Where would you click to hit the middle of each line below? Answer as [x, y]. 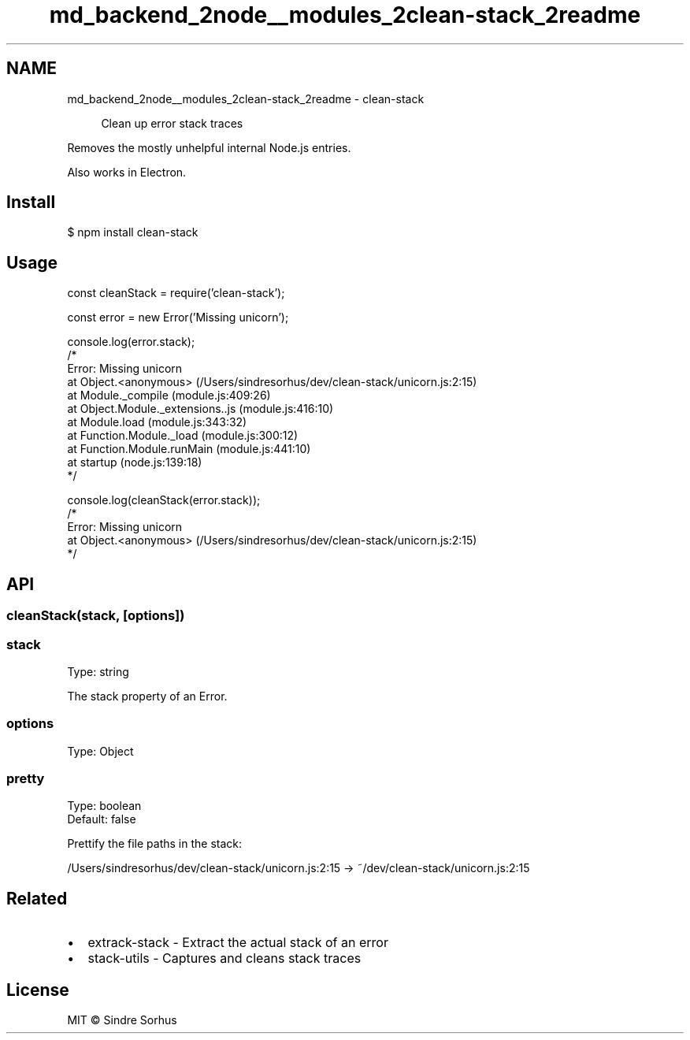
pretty [26, 778]
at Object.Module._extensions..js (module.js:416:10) [200, 409]
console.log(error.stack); [131, 342]
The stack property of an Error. [147, 696]
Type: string [98, 671]
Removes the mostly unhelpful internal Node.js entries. [209, 147]
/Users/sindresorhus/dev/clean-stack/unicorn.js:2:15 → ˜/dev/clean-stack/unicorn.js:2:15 [299, 868]
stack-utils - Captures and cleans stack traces [224, 958]
